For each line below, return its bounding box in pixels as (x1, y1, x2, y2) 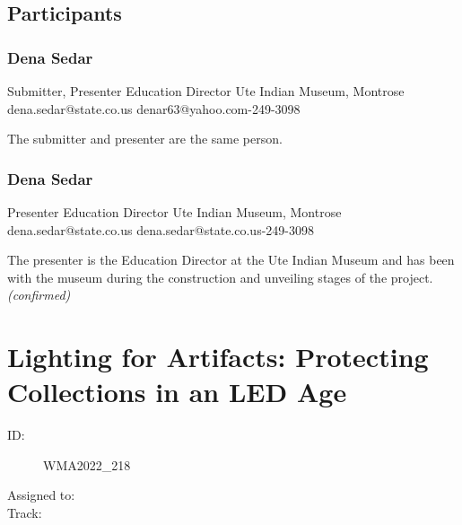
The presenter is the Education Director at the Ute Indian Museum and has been (7, 250, 455, 269)
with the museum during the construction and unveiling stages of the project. (7, 267, 433, 286)
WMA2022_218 (43, 455, 131, 474)
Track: (7, 503, 42, 522)
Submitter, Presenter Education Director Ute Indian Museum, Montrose (7, 82, 405, 100)
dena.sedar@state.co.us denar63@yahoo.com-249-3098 (7, 99, 301, 118)
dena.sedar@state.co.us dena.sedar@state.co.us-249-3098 (7, 220, 314, 239)
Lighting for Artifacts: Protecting (7, 338, 429, 375)
